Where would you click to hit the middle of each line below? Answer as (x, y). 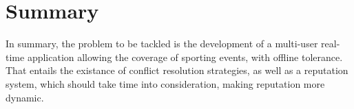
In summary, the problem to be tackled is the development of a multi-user (162, 44)
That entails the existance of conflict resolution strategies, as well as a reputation (177, 70)
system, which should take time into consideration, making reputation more (165, 83)
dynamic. (25, 97)
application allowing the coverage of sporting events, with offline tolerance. (185, 57)
